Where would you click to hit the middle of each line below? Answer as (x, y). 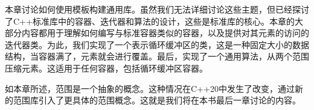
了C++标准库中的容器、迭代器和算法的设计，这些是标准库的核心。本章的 (150, 21)
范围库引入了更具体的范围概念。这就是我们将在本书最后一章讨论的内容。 (157, 100)
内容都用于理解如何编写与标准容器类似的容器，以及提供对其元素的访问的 (165, 33)
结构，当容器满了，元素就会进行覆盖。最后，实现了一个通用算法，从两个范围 (157, 56)
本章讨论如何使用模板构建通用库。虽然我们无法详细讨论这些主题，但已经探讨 (157, 9)
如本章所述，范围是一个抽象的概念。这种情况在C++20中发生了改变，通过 (150, 88)
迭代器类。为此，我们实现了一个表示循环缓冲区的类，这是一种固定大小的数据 (157, 44)
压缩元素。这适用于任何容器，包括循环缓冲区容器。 (106, 68)
